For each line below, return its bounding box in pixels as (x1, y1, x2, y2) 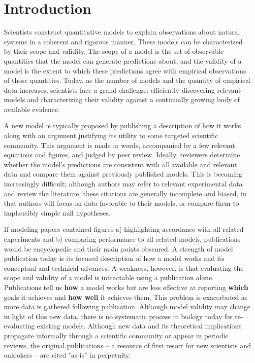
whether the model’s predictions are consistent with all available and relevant (4, 159, 237, 169)
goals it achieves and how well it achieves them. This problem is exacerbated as (4, 291, 248, 302)
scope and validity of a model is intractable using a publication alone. (4, 272, 214, 283)
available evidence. (4, 104, 60, 114)
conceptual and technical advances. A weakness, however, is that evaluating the (4, 262, 244, 273)
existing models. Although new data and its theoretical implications (37, 321, 242, 331)
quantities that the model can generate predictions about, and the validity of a (4, 55, 242, 66)
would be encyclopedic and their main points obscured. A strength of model (4, 243, 233, 254)
